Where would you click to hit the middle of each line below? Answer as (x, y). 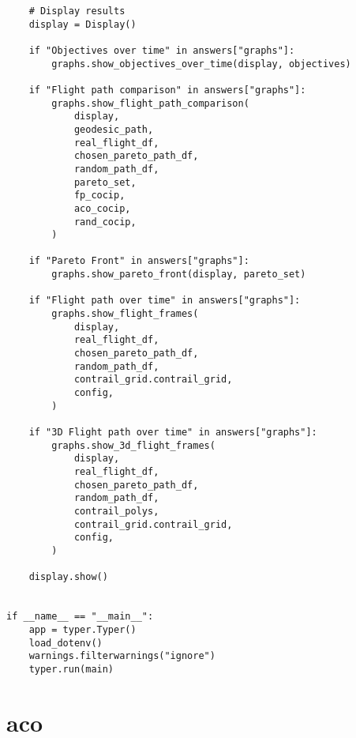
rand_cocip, (105, 222)
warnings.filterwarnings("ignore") (122, 656)
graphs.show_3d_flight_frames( (133, 445)
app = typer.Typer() (82, 629)
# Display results (77, 11)
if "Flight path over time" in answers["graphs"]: (165, 301)
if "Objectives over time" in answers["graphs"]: (162, 50)
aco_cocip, (102, 208)
